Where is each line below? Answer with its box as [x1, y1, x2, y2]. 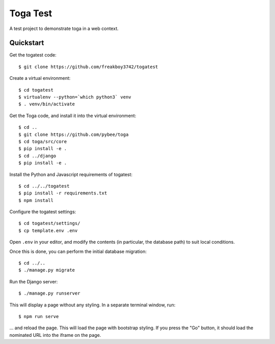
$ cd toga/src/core [18, 138, 67, 145]
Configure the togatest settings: [9, 209, 76, 215]
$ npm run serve [18, 313, 59, 319]
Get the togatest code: [9, 52, 57, 58]
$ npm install [18, 197, 53, 203]
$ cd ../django [18, 153, 57, 159]
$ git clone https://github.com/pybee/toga [18, 131, 129, 137]
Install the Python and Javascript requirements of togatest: [9, 171, 132, 178]
